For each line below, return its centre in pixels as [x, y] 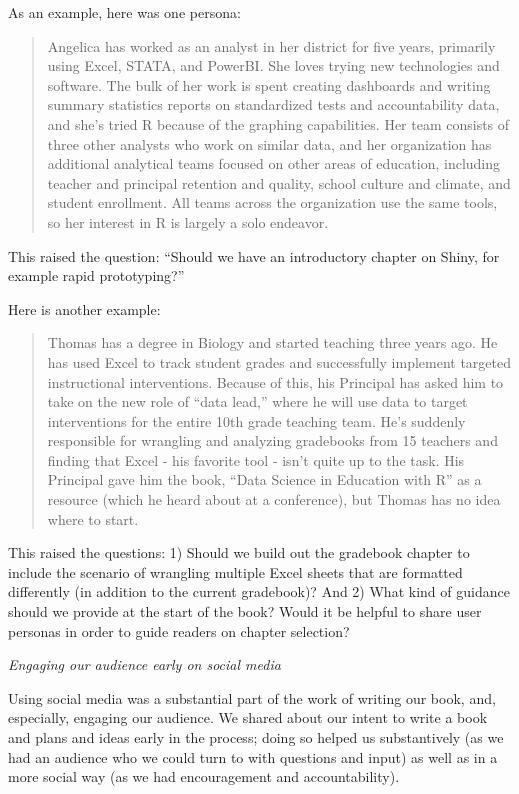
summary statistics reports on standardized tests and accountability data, [273, 104]
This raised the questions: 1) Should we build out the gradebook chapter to [239, 552]
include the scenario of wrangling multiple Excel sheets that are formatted [235, 571]
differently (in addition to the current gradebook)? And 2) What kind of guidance [259, 591]
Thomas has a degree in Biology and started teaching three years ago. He [272, 342]
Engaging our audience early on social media [144, 664]
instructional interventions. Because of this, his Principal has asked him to [275, 381]
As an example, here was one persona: [124, 12]
